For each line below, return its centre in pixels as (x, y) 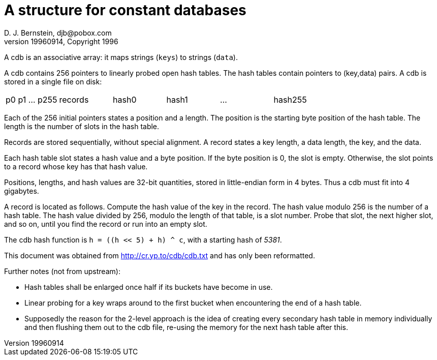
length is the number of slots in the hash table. (82, 126)
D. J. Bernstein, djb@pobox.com (58, 33)
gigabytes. (22, 191)
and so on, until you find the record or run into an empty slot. (106, 224)
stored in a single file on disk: (53, 81)
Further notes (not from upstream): (62, 271)
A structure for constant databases (125, 10)
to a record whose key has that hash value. (76, 166)
